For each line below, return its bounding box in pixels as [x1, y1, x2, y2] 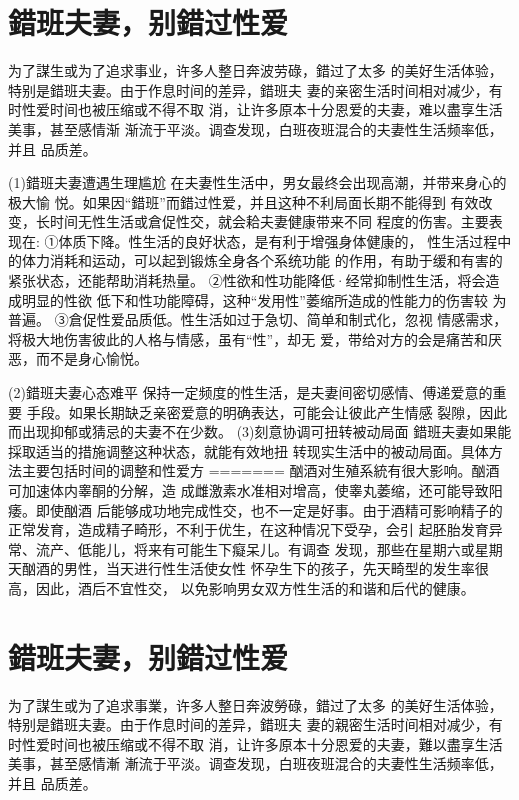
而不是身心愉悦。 [35, 348, 148, 369]
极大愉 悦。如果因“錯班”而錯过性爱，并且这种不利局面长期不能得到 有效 [8, 191, 479, 212]
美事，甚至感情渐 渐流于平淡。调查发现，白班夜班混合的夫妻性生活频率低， [8, 118, 503, 139]
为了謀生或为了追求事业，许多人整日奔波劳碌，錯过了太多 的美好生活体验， [8, 60, 503, 81]
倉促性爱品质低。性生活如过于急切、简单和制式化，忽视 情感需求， [68, 309, 508, 330]
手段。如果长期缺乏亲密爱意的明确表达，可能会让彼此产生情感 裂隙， [26, 401, 480, 422]
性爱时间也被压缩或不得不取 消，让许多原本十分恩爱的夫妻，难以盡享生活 [21, 99, 503, 120]
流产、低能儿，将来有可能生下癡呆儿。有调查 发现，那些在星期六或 [35, 538, 475, 559]
